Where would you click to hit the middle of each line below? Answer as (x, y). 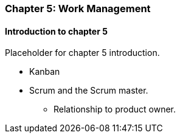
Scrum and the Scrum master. (89, 91)
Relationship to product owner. (115, 109)
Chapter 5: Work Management (78, 9)
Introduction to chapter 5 (56, 31)
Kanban (45, 72)
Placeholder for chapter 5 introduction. (82, 53)
